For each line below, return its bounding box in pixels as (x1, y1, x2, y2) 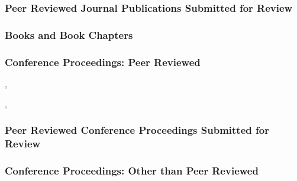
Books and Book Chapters (5, 27, 133, 42)
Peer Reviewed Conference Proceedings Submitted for (5, 123, 269, 137)
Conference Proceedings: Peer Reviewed (5, 54, 201, 69)
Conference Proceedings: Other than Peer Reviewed (5, 163, 259, 177)
